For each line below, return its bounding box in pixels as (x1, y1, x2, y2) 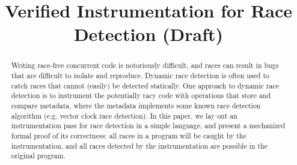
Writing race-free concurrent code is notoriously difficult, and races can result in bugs (11, 60, 279, 70)
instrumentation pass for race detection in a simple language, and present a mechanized (11, 120, 286, 131)
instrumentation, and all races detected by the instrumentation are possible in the (11, 140, 268, 151)
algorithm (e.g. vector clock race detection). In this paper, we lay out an (11, 110, 237, 120)
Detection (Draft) (73, 22, 224, 46)
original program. (11, 151, 66, 161)
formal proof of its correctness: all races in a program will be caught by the (11, 130, 246, 140)
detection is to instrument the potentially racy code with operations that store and (11, 90, 271, 101)
